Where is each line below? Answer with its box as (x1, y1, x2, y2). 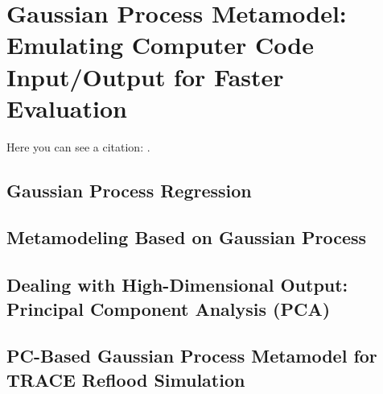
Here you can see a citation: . (6, 138, 150, 155)
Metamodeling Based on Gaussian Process (6, 225, 367, 250)
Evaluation (6, 91, 127, 124)
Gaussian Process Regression (6, 177, 252, 202)
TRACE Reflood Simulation (6, 367, 245, 392)
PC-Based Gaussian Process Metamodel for (6, 343, 377, 368)
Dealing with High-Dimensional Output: (6, 272, 348, 297)
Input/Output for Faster (6, 60, 284, 93)
